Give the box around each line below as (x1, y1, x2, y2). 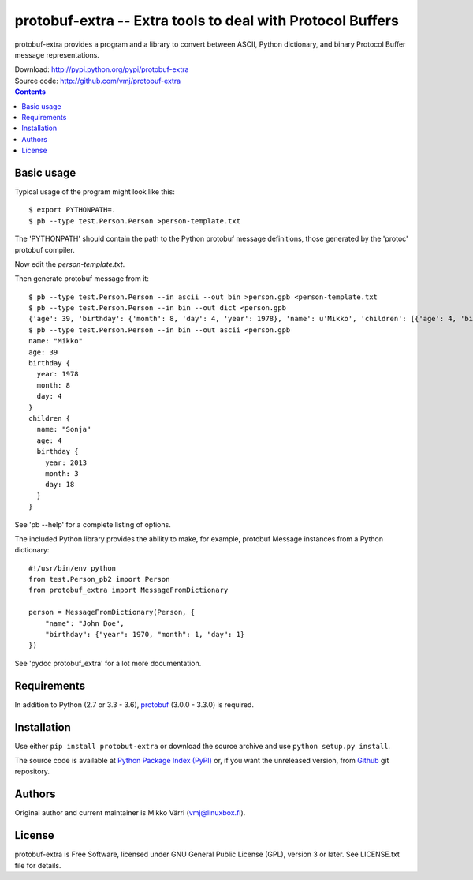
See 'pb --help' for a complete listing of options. (14, 519, 171, 529)
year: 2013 (44, 458, 88, 467)
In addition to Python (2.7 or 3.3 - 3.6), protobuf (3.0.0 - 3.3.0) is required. (14, 699, 254, 710)
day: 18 (44, 480, 75, 489)
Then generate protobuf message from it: (14, 274, 149, 283)
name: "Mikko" (28, 336, 83, 346)
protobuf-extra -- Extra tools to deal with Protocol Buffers (14, 12, 400, 29)
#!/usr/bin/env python (28, 564, 117, 572)
